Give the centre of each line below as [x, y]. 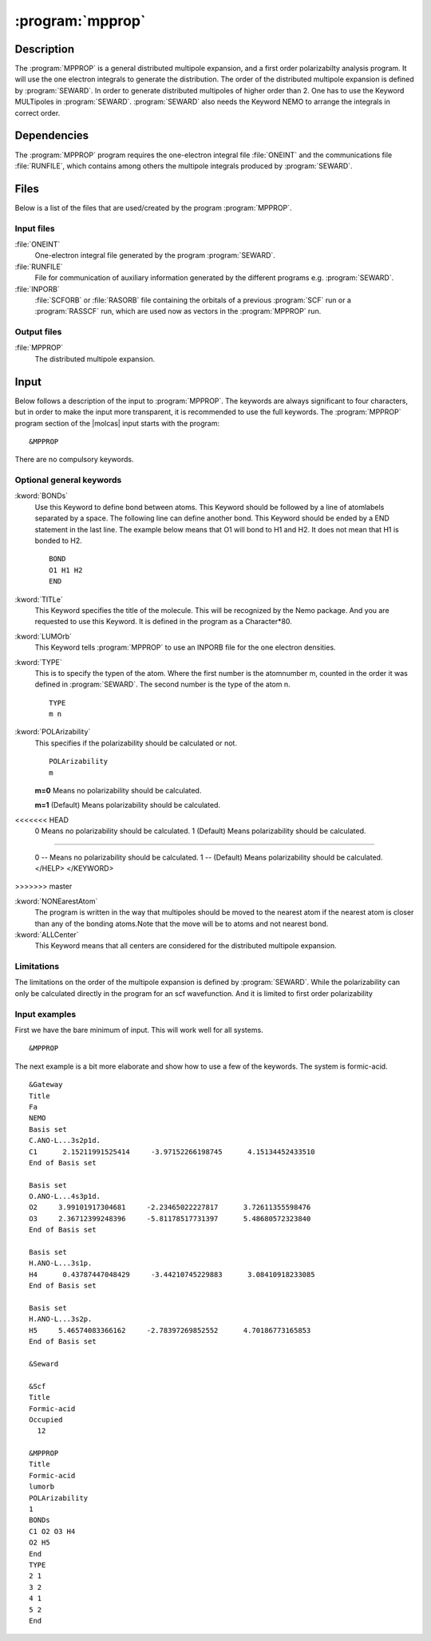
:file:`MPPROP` [39, 348]
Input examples [45, 1014]
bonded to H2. [59, 541]
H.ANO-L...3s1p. [61, 1263]
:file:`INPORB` [37, 289]
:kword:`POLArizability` [53, 732]
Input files [35, 228]
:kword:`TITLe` [39, 599]
